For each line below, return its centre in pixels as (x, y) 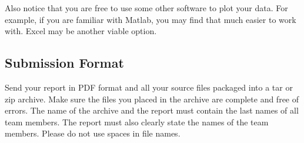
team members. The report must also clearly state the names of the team (137, 122)
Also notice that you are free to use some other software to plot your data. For (146, 8)
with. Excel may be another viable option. (81, 31)
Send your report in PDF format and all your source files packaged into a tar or (149, 87)
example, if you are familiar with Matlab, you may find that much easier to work (151, 19)
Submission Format (64, 63)
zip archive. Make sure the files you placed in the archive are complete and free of (152, 99)
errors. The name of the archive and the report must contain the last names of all (152, 110)
